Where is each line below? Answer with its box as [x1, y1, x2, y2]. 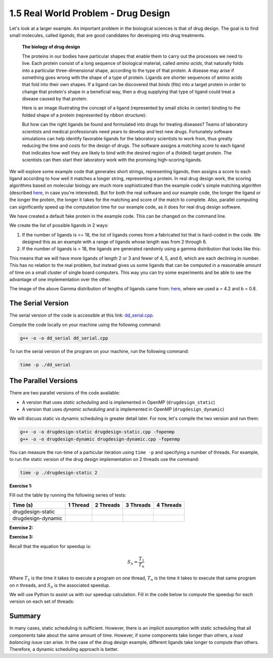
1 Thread [68, 501, 89, 509]
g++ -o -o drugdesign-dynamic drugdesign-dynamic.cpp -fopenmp [20, 436, 180, 442]
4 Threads [156, 501, 182, 509]
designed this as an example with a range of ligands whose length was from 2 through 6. [22, 239, 207, 245]
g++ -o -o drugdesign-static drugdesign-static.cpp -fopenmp [20, 429, 175, 435]
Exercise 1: [9, 483, 33, 489]
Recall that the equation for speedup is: [9, 543, 92, 549]
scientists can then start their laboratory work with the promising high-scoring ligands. [22, 157, 202, 163]
